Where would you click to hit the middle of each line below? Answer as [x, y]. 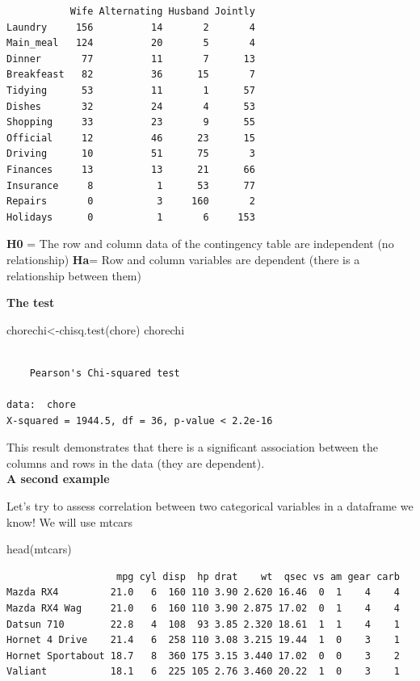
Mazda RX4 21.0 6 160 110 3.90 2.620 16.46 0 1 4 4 [203, 593]
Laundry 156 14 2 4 [131, 27]
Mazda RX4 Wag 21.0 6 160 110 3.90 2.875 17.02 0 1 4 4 [203, 608]
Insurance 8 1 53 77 [131, 185]
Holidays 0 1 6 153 [131, 217]
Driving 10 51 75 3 [131, 154]
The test [31, 303]
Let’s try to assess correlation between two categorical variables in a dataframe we [210, 506]
